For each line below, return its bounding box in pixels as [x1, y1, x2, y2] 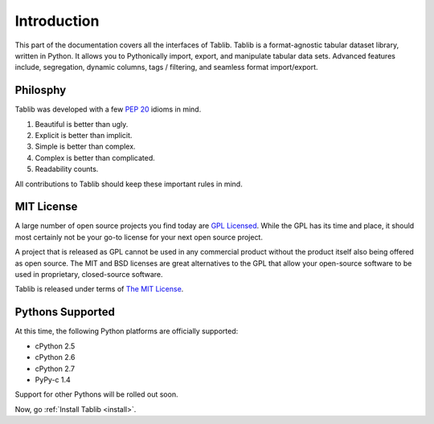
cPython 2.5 [35, 341, 76, 351]
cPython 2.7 [35, 364, 76, 373]
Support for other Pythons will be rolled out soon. [14, 389, 178, 399]
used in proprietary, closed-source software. [14, 270, 164, 279]
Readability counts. [35, 165, 99, 174]
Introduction [14, 12, 100, 30]
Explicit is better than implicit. [35, 131, 133, 141]
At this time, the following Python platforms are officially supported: [14, 326, 239, 336]
